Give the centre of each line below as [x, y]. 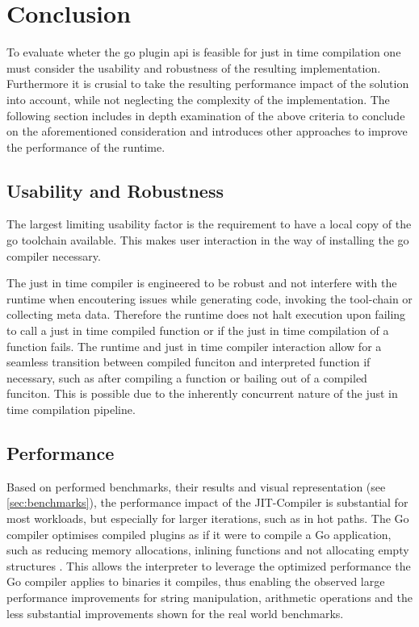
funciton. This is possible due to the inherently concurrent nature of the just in [202, 393]
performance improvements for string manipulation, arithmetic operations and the [209, 597]
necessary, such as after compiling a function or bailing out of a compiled [187, 377]
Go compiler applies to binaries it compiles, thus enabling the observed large [196, 581]
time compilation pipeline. [71, 410]
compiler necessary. [54, 255]
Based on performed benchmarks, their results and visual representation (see [196, 486]
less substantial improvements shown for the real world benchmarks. [175, 613]
